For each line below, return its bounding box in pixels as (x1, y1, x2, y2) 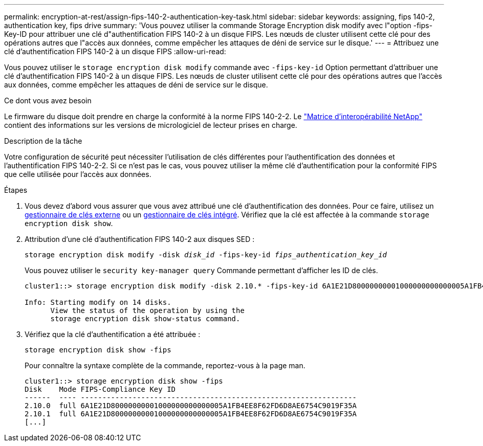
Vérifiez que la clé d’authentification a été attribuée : (25, 330, 201, 339)
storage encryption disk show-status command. (50, 315, 240, 323)
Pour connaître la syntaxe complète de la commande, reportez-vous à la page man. (25, 361, 305, 370)
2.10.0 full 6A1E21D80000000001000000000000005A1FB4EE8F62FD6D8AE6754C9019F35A (25, 402, 357, 410)
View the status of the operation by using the (50, 306, 245, 315)
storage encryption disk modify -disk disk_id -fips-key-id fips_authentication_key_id (25, 251, 387, 259)
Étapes (4, 186, 28, 194)
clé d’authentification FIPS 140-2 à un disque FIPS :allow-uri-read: (4, 47, 226, 56)
